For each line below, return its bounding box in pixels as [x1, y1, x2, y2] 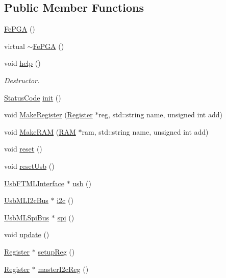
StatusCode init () [4, 92, 61, 103]
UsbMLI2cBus [4, 195, 48, 206]
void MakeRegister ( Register [4, 109, 93, 120]
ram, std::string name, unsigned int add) [82, 126, 209, 137]
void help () [4, 58, 41, 68]
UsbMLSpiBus [4, 212, 49, 222]
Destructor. [4, 74, 40, 85]
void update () [4, 229, 49, 240]
